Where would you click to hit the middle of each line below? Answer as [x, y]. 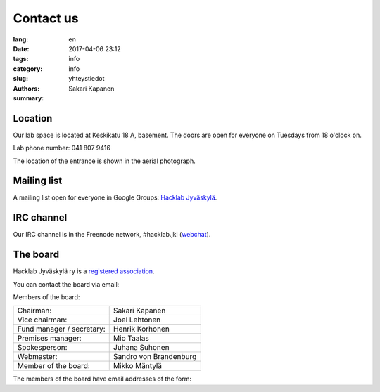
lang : [21, 39]
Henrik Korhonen [141, 329]
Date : [21, 48]
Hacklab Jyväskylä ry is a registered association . [84, 271]
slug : [20, 79]
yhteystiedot [87, 79]
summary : [28, 98]
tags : [21, 59]
